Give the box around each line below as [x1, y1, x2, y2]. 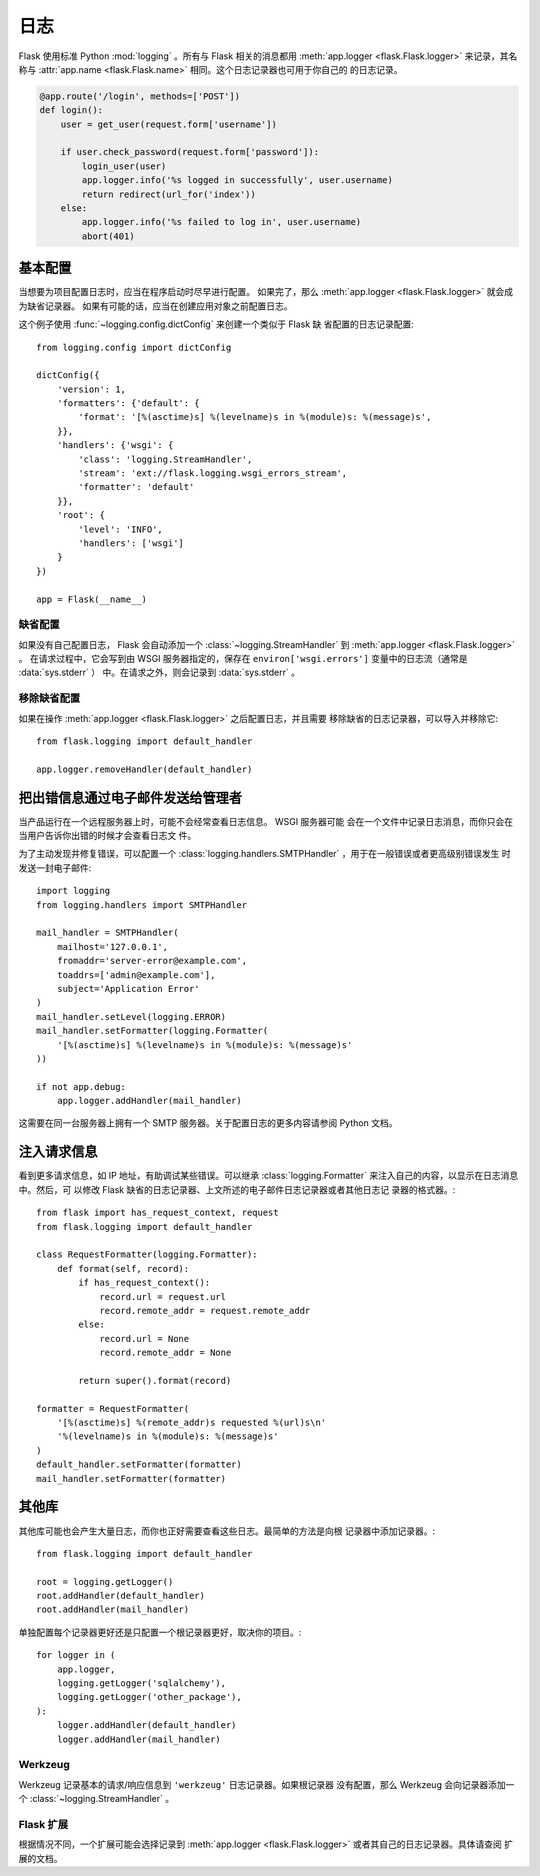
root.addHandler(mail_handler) [36, 1604, 190, 1615]
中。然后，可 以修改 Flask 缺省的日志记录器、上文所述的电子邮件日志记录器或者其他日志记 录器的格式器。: [18, 1183, 456, 1195]
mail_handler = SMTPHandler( [36, 927, 179, 939]
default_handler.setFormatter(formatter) [36, 1459, 242, 1470]
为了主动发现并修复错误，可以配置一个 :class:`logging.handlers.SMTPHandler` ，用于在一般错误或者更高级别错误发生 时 [18, 848, 511, 860]
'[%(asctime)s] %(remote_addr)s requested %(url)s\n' [56, 1417, 327, 1429]
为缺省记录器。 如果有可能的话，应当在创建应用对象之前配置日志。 [18, 300, 293, 312]
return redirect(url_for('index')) [81, 188, 257, 200]
